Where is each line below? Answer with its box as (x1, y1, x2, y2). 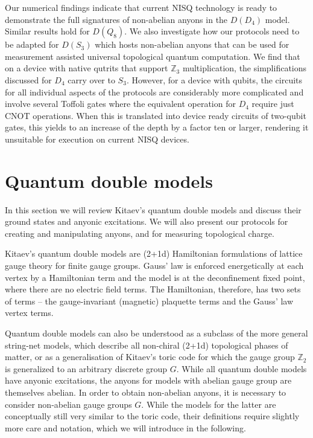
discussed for (5, 73, 52, 86)
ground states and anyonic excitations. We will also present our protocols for (5, 215, 288, 228)
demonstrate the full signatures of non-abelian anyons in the (5, 13, 228, 25)
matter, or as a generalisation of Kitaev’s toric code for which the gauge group (5, 350, 295, 363)
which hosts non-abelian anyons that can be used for (95, 38, 289, 51)
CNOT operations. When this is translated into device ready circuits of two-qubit (5, 109, 306, 121)
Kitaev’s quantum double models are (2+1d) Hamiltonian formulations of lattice (5, 247, 303, 260)
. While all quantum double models (176, 362, 307, 375)
